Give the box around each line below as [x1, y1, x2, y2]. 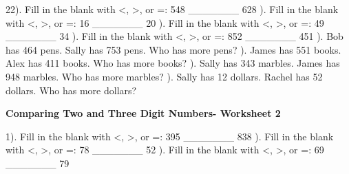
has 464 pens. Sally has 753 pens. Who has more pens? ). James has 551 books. [6, 42, 341, 56]
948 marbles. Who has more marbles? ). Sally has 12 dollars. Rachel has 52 [6, 69, 323, 83]
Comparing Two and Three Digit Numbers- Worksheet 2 [6, 106, 281, 120]
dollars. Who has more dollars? [6, 83, 137, 97]
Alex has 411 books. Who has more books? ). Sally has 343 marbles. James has [6, 56, 340, 70]
